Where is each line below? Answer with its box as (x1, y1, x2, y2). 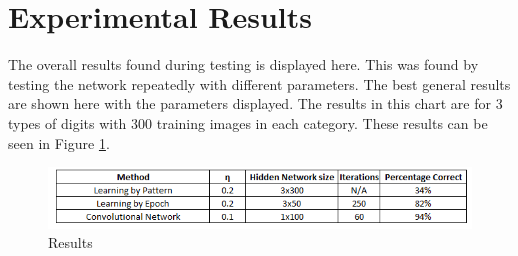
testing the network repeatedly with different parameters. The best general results (8, 73, 511, 94)
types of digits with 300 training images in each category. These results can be (8, 112, 488, 133)
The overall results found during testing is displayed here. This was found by (8, 54, 479, 75)
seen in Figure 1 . (8, 132, 110, 153)
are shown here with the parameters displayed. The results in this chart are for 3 (8, 93, 503, 114)
